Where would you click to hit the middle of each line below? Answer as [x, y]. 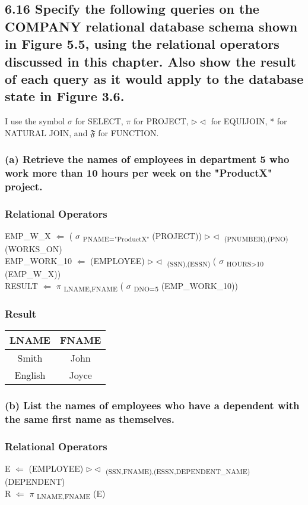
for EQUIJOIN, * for [249, 121]
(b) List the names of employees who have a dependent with [152, 405]
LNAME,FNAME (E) [71, 494]
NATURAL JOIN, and [46, 132]
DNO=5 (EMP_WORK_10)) [186, 286]
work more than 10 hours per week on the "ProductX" [139, 173]
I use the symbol [35, 121]
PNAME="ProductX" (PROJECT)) [142, 237]
